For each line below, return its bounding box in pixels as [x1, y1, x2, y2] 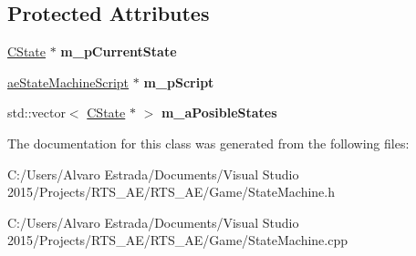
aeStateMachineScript [7, 72, 130, 91]
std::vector [7, 103, 66, 122]
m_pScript [143, 72, 214, 91]
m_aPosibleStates [161, 103, 277, 122]
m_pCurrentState [60, 42, 177, 61]
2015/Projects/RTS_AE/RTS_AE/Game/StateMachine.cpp [7, 230, 348, 250]
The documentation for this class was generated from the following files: [7, 133, 410, 152]
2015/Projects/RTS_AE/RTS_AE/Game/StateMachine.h [7, 182, 336, 201]
